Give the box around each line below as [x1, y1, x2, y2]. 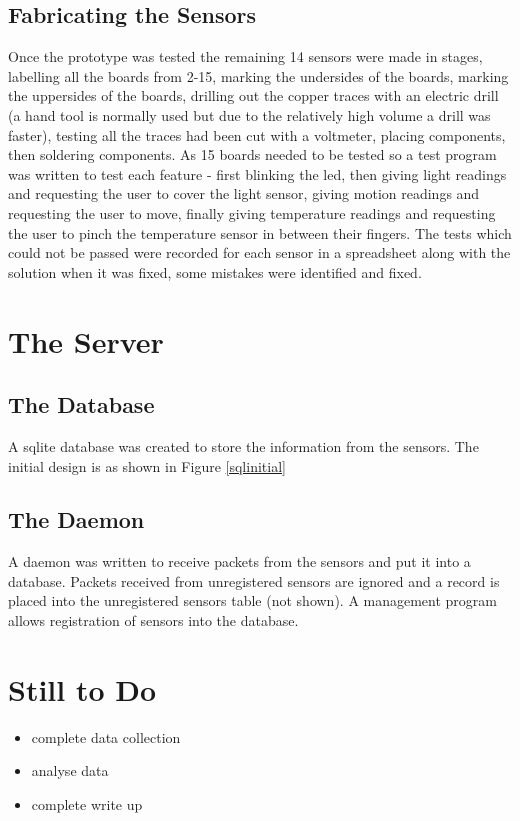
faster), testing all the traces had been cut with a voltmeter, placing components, [8, 124, 506, 145]
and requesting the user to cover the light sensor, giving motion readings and [8, 183, 480, 204]
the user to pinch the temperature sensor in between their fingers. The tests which [8, 222, 512, 243]
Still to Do [8, 668, 157, 709]
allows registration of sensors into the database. [8, 610, 299, 631]
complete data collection [31, 726, 181, 747]
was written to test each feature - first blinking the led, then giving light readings [8, 163, 507, 184]
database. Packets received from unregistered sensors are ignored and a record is [8, 570, 500, 591]
